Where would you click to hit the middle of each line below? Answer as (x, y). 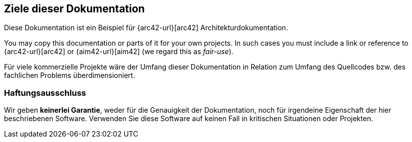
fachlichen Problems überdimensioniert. (70, 75)
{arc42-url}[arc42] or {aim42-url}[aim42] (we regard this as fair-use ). (119, 52)
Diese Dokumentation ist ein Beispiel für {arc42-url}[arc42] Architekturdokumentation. (146, 28)
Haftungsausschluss (45, 93)
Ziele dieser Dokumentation (74, 9)
